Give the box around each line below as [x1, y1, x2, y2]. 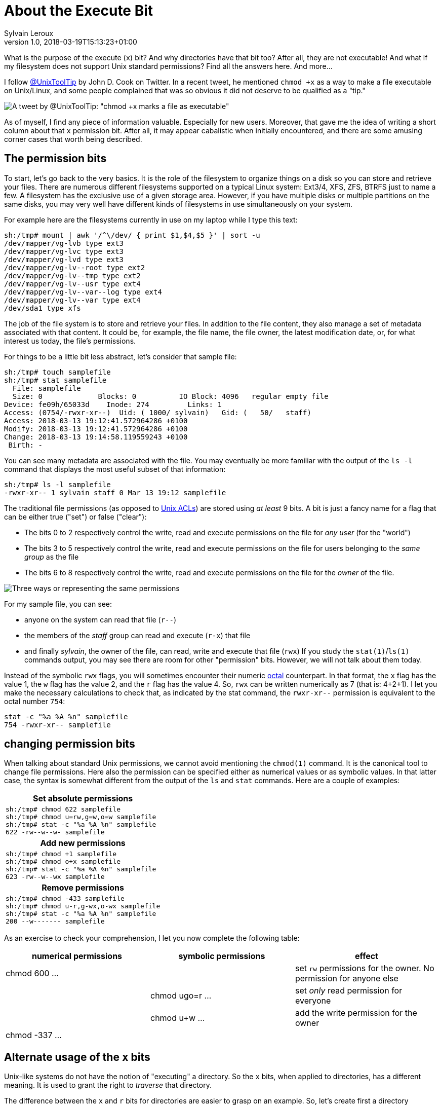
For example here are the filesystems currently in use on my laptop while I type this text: [4, 215, 298, 224]
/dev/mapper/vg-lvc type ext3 [4, 247, 124, 255]
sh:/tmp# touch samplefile [4, 367, 111, 376]
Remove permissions [42, 882, 125, 893]
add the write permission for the [295, 1008, 417, 1018]
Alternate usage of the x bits [4, 1050, 150, 1063]
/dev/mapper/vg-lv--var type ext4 [4, 296, 141, 304]
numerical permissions [31, 951, 123, 962]
